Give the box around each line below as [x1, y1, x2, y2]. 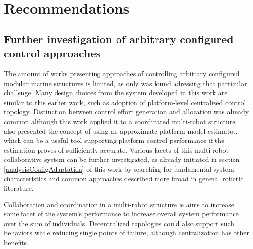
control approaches [4, 46, 101, 61]
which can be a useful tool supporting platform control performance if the [4, 135, 225, 145]
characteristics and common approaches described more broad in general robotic [4, 173, 244, 183]
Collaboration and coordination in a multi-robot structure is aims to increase [4, 199, 234, 209]
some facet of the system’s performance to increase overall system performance [4, 209, 239, 219]
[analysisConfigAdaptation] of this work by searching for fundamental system [4, 163, 234, 174]
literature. [4, 183, 34, 193]
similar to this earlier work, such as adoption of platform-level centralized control [4, 97, 246, 107]
